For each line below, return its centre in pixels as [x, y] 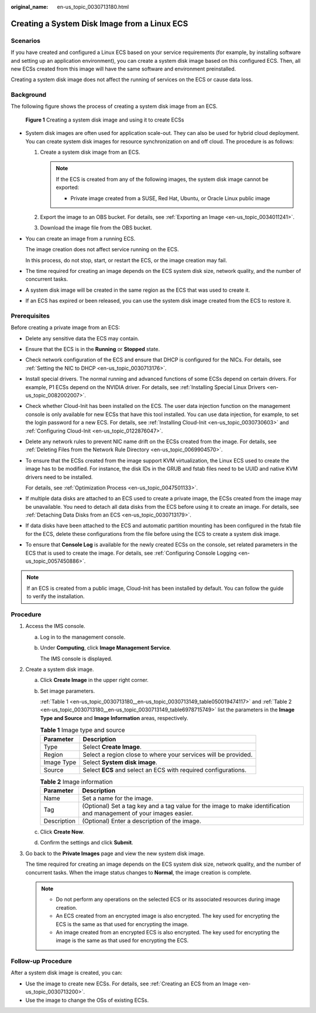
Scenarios [26, 40]
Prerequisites [30, 316]
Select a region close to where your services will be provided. [168, 754]
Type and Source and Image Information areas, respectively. [114, 718]
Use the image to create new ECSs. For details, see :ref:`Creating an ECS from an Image [131, 984]
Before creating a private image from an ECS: [65, 327]
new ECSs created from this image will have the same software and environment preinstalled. [123, 69]
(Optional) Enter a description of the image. [142, 820]
